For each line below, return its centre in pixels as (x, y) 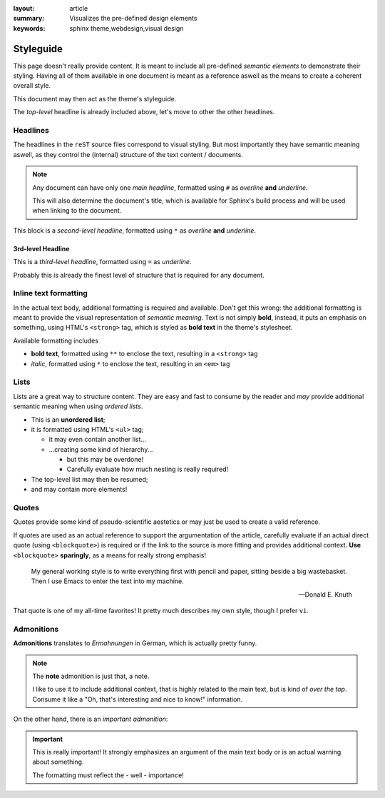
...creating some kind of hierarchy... (101, 449)
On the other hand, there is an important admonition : (91, 719)
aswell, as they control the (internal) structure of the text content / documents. (128, 154)
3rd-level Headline (41, 248)
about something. (58, 762)
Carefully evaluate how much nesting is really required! (147, 469)
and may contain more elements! (79, 490)
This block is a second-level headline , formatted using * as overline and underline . (135, 230)
